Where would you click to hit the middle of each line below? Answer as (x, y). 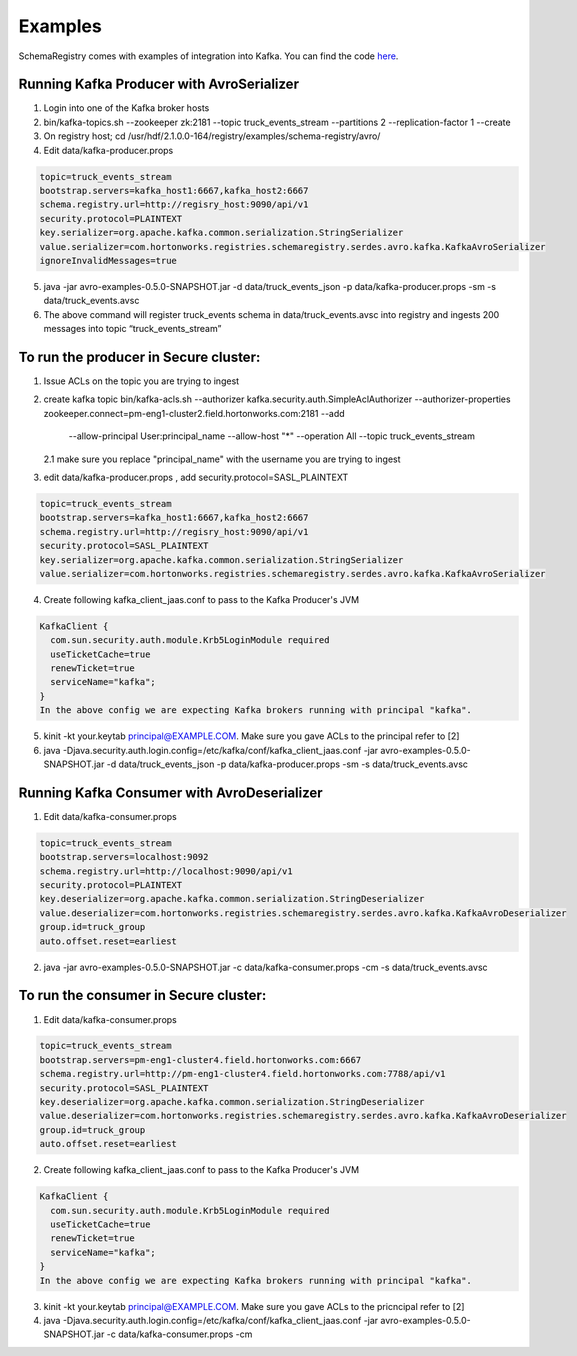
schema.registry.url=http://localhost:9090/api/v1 (166, 871)
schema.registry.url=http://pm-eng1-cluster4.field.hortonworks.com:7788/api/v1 (242, 1074)
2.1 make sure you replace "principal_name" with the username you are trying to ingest (222, 459)
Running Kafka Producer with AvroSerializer (159, 84)
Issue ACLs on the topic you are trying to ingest (141, 381)
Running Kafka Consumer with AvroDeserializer (171, 792)
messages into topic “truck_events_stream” (132, 329)
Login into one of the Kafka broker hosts (126, 108)
